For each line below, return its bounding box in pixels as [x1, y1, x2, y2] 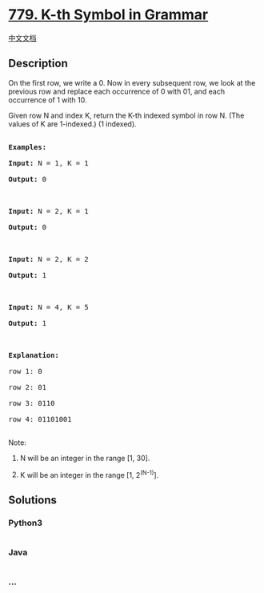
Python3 [8, 517, 42, 528]
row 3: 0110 [8, 399, 55, 407]
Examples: [8, 142, 46, 151]
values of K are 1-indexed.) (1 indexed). [8, 118, 138, 129]
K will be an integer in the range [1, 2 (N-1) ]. [19, 468, 159, 479]
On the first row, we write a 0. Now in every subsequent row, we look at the [8, 78, 256, 87]
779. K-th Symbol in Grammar [8, 6, 209, 24]
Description [8, 57, 68, 70]
